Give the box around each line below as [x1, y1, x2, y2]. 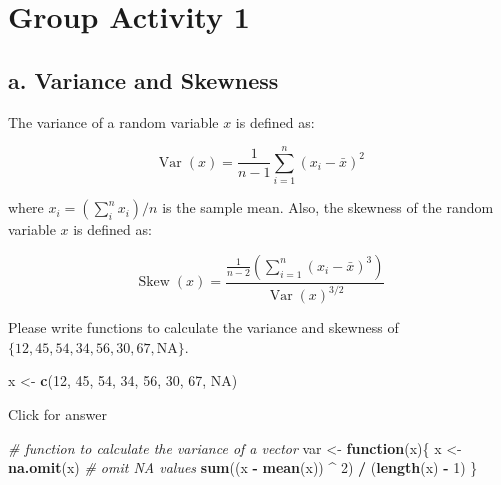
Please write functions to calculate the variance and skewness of [8, 317, 399, 338]
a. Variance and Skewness [8, 64, 279, 95]
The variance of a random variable [8, 111, 219, 132]
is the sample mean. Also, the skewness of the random [162, 197, 494, 218]
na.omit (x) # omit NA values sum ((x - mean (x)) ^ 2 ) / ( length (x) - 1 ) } [8, 457, 478, 478]
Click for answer [8, 404, 107, 425]
